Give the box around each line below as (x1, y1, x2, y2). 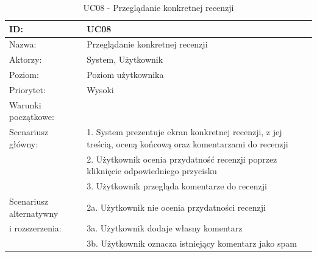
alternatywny (9, 206, 59, 219)
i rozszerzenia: (9, 222, 62, 234)
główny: (9, 137, 38, 150)
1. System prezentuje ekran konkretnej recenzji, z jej (87, 125, 282, 138)
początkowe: (9, 110, 54, 123)
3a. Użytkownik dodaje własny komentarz (87, 222, 243, 234)
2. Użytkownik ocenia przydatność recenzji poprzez (87, 152, 277, 165)
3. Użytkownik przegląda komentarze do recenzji (87, 180, 267, 192)
